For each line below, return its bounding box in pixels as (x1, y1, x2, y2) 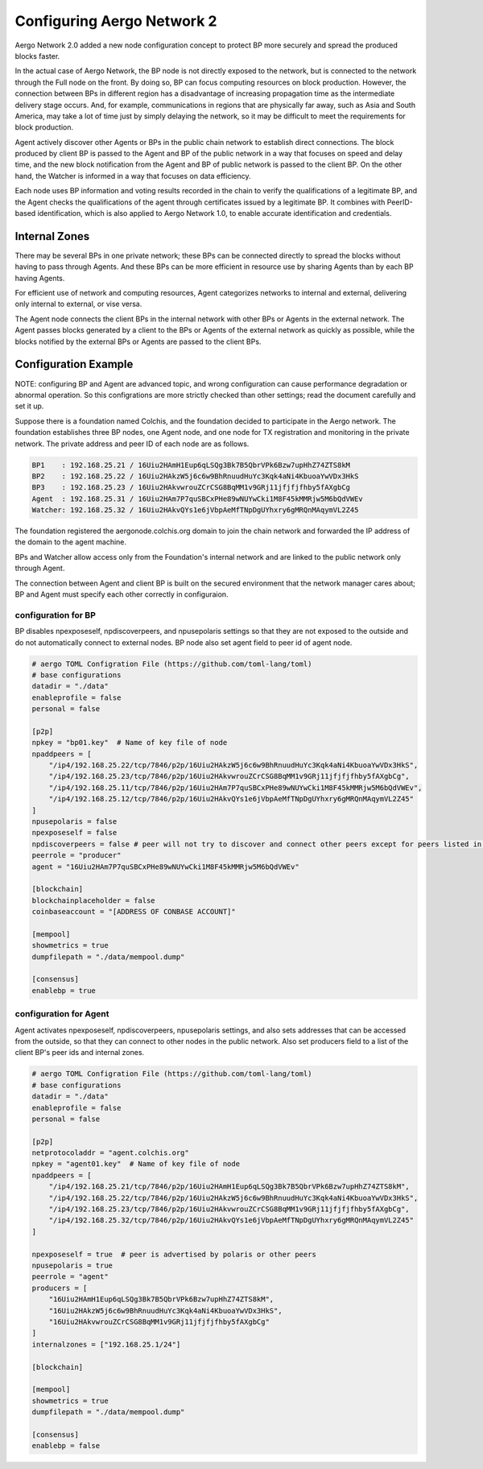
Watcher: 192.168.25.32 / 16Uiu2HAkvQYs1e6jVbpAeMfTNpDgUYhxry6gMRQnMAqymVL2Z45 (31, 506, 359, 515)
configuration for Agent (14, 1008, 109, 1020)
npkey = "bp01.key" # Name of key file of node (31, 738, 228, 747)
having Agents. (14, 273, 65, 283)
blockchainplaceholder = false (31, 896, 156, 905)
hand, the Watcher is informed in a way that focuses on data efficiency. (14, 171, 251, 180)
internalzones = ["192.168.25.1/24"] (31, 1339, 181, 1349)
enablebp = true (31, 986, 97, 995)
